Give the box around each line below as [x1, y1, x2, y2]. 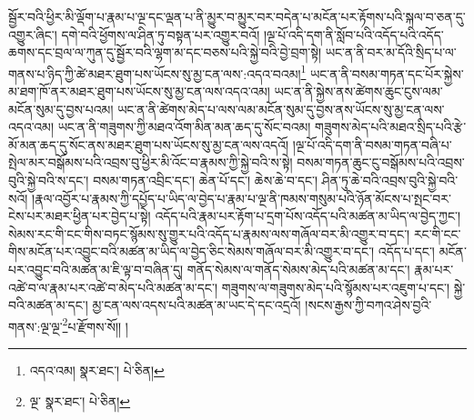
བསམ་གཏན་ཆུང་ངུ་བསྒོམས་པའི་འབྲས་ [297, 153, 465, 172]
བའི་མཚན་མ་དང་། [8, 295, 88, 315]
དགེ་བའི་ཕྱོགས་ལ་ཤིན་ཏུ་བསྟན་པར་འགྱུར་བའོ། [61, 25, 260, 44]
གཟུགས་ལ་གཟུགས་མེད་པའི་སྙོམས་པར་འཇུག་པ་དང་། [221, 277, 450, 296]
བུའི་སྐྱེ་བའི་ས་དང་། [8, 171, 89, 189]
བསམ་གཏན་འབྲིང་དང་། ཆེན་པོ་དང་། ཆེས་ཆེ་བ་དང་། [93, 171, 318, 189]
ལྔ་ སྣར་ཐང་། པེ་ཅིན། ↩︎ [29, 391, 131, 410]
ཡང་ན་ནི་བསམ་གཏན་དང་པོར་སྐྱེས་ [310, 64, 464, 83]
